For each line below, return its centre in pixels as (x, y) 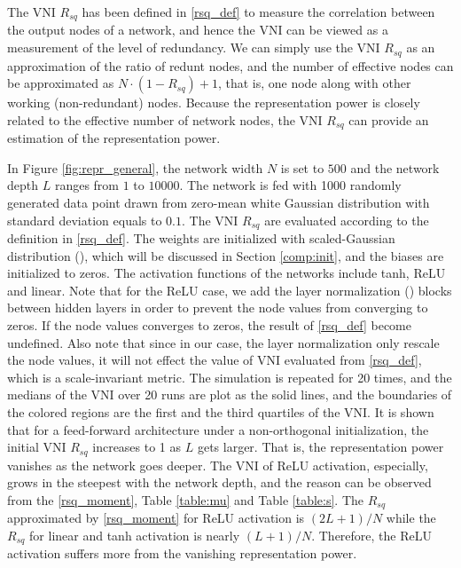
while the (411, 518)
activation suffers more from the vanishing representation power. (182, 553)
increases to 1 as (137, 447)
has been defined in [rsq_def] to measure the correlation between (258, 12)
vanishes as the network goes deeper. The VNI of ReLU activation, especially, (218, 465)
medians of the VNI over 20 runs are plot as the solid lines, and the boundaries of (230, 394)
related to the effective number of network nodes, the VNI (165, 119)
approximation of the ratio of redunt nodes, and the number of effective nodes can (230, 65)
